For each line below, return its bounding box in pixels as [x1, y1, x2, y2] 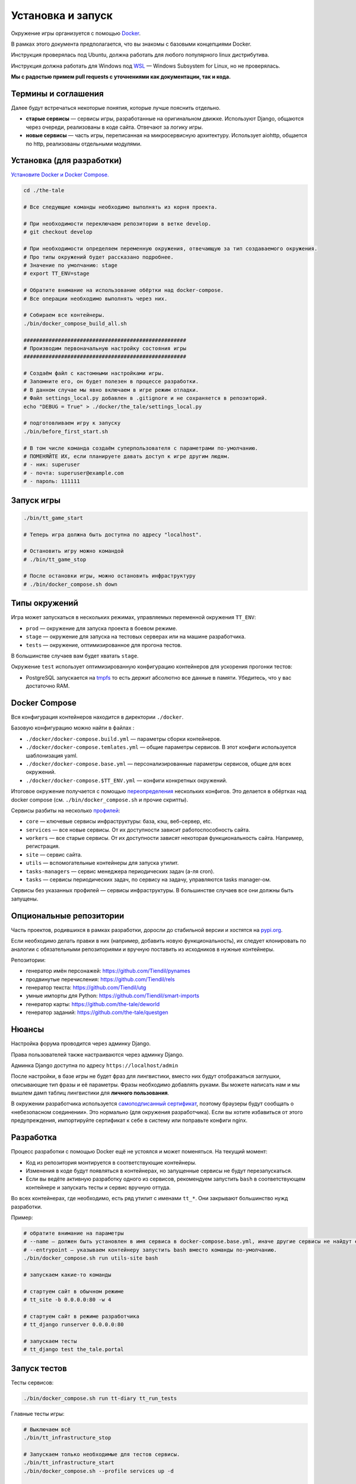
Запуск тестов [11, 1363, 68, 1374]
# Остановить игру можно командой [23, 548, 124, 554]
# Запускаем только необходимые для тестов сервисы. [23, 1451, 180, 1457]
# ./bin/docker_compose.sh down [23, 581, 118, 588]
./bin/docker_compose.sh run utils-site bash [23, 1255, 158, 1261]
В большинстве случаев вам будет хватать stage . [11, 652, 139, 659]
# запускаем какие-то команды [23, 1271, 112, 1278]
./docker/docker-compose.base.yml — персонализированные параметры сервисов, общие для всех [26, 760, 292, 767]
